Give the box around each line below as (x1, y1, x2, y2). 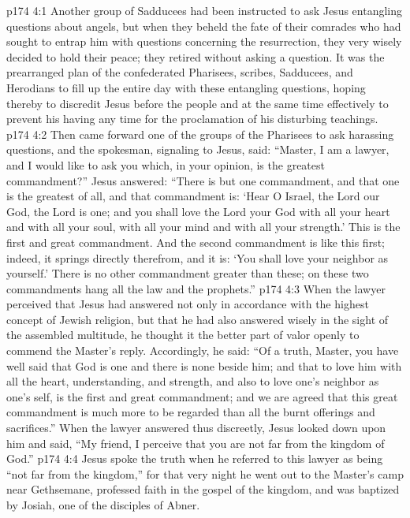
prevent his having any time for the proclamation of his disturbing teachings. (6, 110, 378, 127)
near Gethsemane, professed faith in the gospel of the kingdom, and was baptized (6, 481, 400, 498)
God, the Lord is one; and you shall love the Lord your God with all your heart (6, 203, 390, 219)
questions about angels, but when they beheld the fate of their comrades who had (6, 17, 401, 34)
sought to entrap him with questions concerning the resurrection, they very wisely (6, 33, 402, 50)
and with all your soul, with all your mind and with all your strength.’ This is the (6, 218, 401, 235)
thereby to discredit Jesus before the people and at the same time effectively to (6, 95, 389, 111)
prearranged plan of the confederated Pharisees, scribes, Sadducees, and (6, 64, 353, 80)
